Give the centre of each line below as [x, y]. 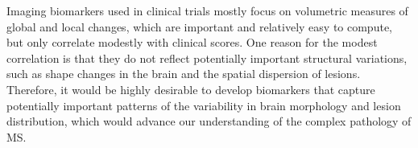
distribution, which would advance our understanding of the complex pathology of [209, 121]
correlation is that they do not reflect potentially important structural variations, [207, 58]
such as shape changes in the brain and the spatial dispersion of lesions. [184, 74]
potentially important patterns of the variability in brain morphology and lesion [204, 105]
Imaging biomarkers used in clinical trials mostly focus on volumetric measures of [207, 10]
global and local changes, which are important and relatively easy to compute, [199, 26]
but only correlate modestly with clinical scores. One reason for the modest [192, 42]
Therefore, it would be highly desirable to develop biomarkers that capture [191, 89]
